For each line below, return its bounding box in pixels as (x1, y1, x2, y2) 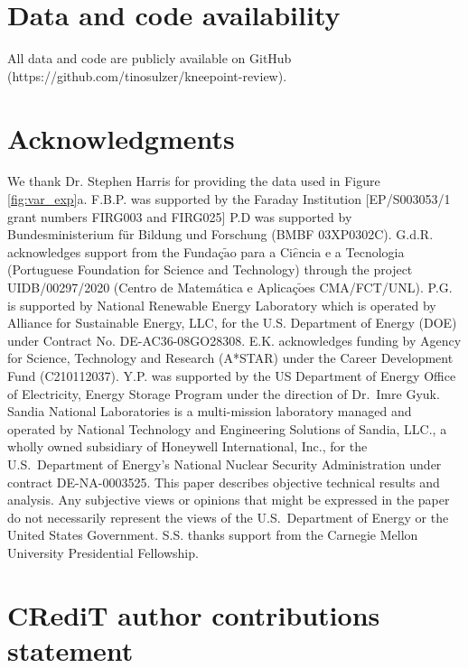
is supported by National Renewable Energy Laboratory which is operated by (7, 295, 436, 314)
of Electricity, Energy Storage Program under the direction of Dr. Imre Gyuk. (7, 384, 440, 403)
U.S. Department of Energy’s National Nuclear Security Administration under (7, 454, 442, 473)
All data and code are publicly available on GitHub (7, 49, 292, 68)
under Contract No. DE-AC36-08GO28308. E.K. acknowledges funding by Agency (7, 330, 462, 349)
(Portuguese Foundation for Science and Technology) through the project (7, 260, 413, 279)
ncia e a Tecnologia (298, 242, 405, 261)
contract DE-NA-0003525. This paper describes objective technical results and (7, 472, 440, 491)
